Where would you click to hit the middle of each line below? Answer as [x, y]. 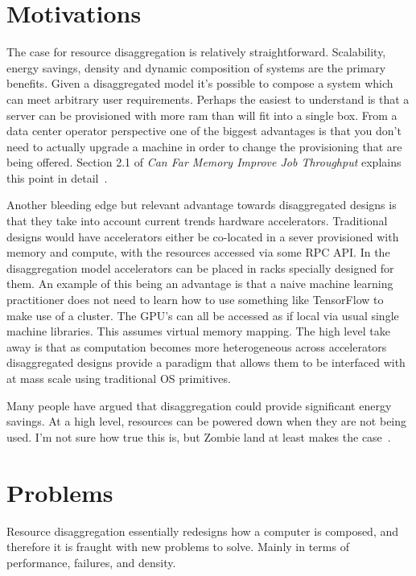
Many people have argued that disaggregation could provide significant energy [199, 405]
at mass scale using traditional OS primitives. [119, 378]
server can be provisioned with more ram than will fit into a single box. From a [202, 115]
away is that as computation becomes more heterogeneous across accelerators [197, 346]
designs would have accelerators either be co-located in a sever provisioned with [203, 236]
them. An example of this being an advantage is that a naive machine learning [200, 284]
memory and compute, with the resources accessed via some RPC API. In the [198, 252]
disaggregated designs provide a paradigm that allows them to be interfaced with [206, 362]
